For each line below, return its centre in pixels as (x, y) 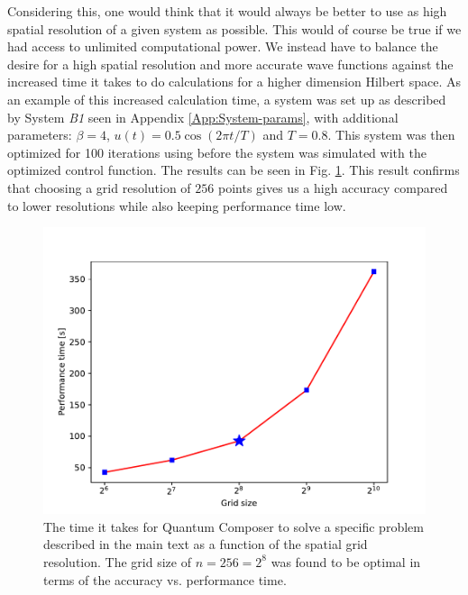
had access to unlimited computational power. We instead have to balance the (223, 46)
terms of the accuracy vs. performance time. (165, 579)
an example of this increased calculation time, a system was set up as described (227, 99)
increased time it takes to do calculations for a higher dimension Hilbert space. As (234, 82)
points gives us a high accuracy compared (333, 187)
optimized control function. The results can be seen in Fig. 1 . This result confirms (234, 170)
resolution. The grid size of (117, 561)
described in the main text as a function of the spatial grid (206, 544)
